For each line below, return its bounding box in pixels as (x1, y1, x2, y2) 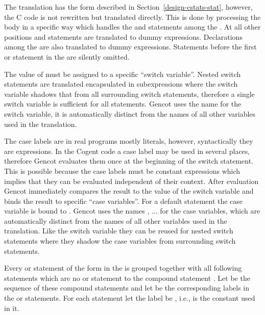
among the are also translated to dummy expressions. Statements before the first (4, 41, 257, 52)
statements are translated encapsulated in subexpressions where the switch (4, 78, 238, 89)
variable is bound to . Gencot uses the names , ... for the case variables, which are (4, 205, 260, 216)
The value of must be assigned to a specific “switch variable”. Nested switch (4, 68, 241, 79)
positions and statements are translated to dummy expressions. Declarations (4, 31, 243, 42)
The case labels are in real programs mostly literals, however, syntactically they (4, 136, 253, 146)
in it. (4, 302, 19, 313)
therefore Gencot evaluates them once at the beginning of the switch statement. (4, 155, 254, 166)
